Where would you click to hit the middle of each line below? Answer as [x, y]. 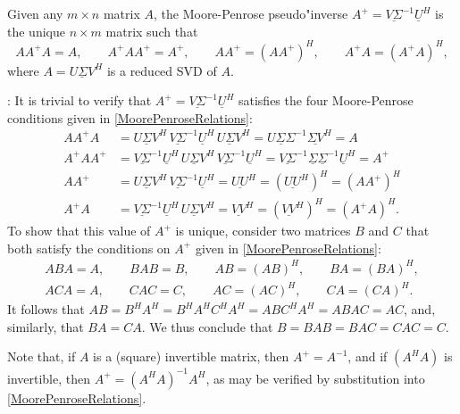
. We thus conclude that [207, 326]
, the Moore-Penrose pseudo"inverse [251, 13]
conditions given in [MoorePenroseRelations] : [130, 117]
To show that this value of [79, 231]
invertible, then [49, 378]
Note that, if [42, 356]
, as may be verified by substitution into [315, 378]
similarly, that [46, 326]
